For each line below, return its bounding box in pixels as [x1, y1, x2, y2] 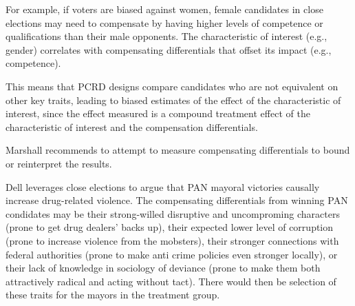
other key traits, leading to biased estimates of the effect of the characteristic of [6, 92, 341, 107]
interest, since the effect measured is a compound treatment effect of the [6, 106, 310, 121]
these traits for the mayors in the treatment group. [6, 287, 220, 302]
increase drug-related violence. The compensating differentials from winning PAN [6, 193, 348, 207]
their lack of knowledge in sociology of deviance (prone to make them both [6, 261, 321, 275]
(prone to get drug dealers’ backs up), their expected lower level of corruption [6, 220, 334, 234]
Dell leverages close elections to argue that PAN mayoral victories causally [6, 179, 320, 194]
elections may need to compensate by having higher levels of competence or [6, 15, 323, 30]
